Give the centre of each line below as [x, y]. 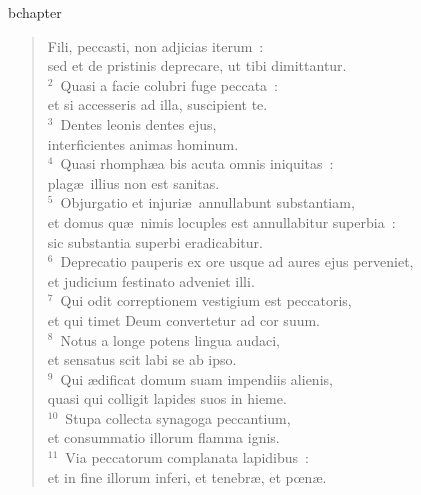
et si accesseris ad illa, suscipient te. [157, 104]
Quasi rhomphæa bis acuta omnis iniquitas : [197, 163]
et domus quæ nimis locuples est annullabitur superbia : [221, 221]
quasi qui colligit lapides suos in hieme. [167, 398]
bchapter [35, 12]
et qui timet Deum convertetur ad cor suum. [183, 319]
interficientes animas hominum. [143, 143]
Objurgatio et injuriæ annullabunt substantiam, [207, 202]
